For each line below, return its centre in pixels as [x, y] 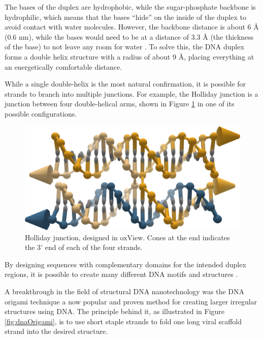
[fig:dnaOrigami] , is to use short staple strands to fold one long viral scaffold [123, 321]
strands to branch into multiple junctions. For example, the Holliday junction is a [131, 93]
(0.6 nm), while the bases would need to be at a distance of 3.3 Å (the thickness [129, 36]
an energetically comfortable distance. [63, 66]
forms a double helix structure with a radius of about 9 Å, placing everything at [129, 56]
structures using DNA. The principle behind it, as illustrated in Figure [115, 311]
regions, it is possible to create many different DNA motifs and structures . [121, 274]
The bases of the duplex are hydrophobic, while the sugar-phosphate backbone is [130, 7]
